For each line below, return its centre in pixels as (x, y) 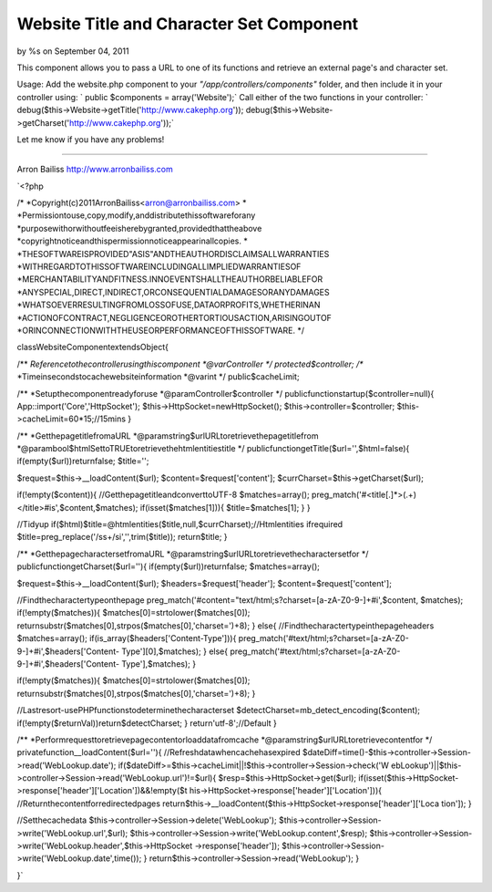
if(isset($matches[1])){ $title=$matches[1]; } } (225, 507)
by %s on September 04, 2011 (73, 51)
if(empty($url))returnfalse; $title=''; (83, 462)
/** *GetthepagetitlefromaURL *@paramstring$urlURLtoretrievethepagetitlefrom (168, 436)
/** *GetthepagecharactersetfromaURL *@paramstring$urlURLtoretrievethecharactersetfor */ (193, 554)
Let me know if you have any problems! (91, 139)
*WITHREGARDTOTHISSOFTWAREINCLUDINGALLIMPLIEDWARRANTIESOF (159, 267)
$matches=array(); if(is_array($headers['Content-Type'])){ (127, 638)
